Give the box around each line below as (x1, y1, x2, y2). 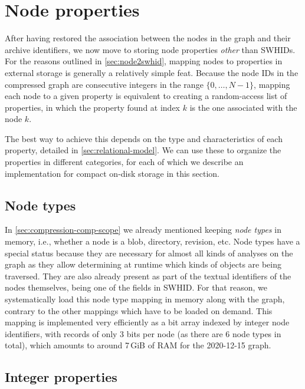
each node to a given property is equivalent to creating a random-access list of (5, 90, 287, 102)
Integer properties (5, 368, 117, 386)
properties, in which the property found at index (5, 101, 181, 113)
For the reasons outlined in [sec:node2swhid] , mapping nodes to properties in (5, 55, 283, 67)
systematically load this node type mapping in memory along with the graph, (5, 293, 285, 305)
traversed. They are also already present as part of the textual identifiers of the (5, 269, 291, 282)
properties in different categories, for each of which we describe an (5, 156, 244, 168)
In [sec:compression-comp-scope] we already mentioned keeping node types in (5, 223, 281, 236)
